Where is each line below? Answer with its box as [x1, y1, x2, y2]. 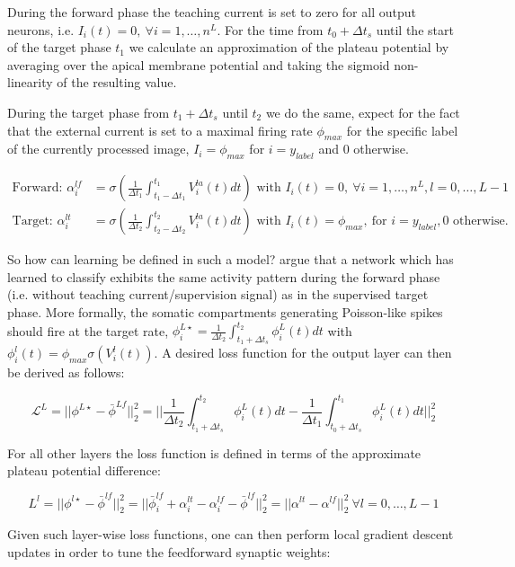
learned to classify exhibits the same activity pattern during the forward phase [7, 267, 440, 286]
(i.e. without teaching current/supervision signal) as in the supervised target [7, 285, 429, 304]
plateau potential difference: [7, 461, 161, 480]
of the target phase [7, 38, 111, 57]
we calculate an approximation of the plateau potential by [129, 38, 449, 57]
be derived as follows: [7, 363, 125, 382]
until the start [376, 20, 454, 39]
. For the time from [217, 20, 324, 39]
